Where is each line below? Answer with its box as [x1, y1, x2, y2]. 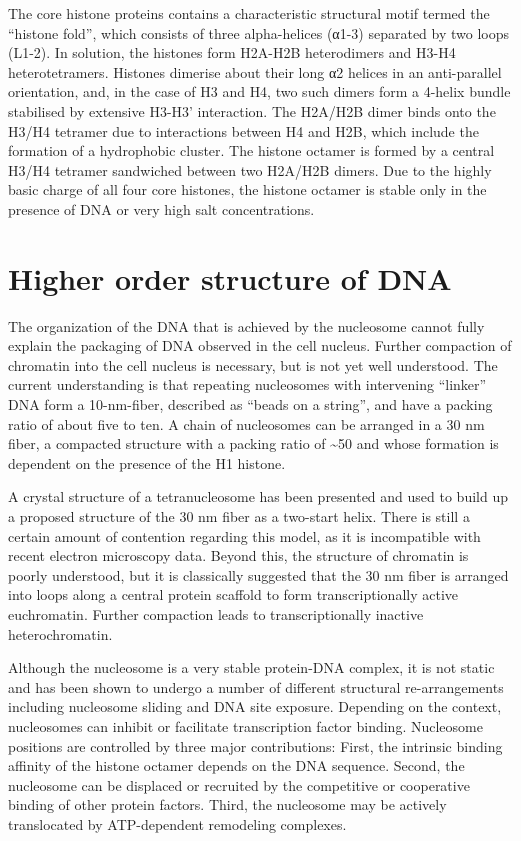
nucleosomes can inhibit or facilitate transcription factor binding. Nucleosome [8, 715, 483, 736]
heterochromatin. [8, 623, 113, 644]
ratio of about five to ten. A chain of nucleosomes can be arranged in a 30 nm [8, 413, 485, 434]
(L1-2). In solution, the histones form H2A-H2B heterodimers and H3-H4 [8, 42, 456, 63]
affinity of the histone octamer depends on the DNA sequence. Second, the [8, 755, 465, 776]
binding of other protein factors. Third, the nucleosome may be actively [8, 794, 447, 815]
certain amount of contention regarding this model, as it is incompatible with [8, 525, 481, 546]
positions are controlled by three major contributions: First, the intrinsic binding [8, 735, 503, 756]
